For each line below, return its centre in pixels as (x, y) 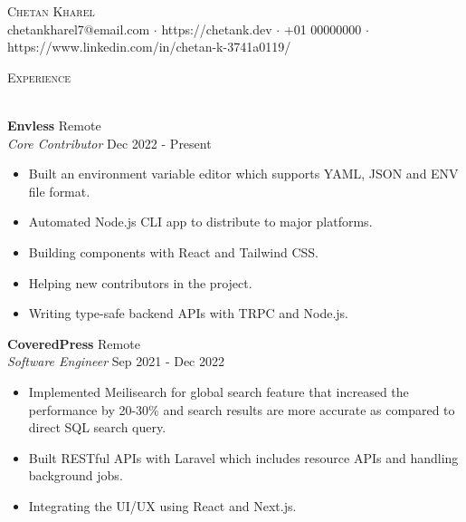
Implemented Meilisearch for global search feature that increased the (219, 391)
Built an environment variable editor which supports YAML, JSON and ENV (243, 174)
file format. (59, 191)
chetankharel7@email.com (79, 29)
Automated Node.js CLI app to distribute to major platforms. (200, 222)
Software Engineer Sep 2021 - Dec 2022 (116, 361)
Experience (39, 77)
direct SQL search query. (97, 427)
